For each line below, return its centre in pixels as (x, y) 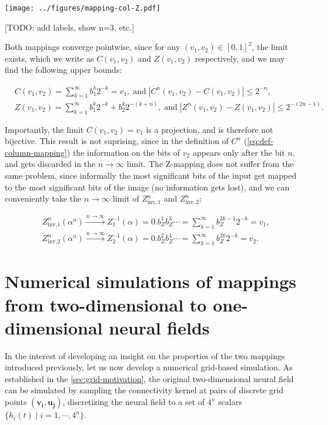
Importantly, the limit (44, 129)
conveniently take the (43, 198)
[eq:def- (260, 141)
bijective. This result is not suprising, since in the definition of (117, 141)
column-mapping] (36, 152)
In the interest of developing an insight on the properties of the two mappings (145, 355)
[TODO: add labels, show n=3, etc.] (70, 27)
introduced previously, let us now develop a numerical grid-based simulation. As (149, 367)
